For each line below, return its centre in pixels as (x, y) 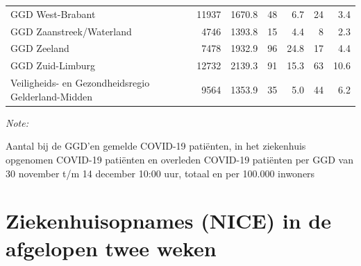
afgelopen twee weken (111, 248)
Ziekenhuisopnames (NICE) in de (169, 221)
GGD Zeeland (40, 48)
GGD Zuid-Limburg (53, 65)
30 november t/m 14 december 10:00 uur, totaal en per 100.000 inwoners (160, 173)
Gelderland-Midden (52, 96)
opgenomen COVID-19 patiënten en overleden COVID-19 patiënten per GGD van (179, 159)
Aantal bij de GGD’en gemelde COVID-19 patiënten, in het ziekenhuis (156, 146)
